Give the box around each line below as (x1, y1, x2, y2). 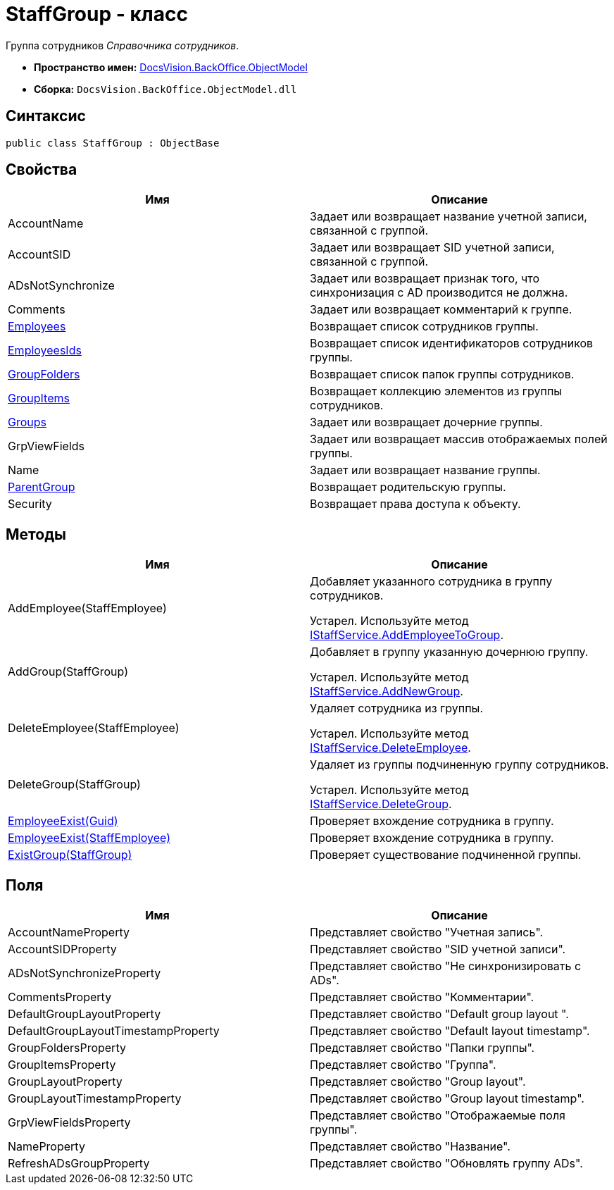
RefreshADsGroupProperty (8, 1156, 150, 1171)
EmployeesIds (8, 343, 82, 358)
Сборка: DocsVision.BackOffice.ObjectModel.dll (34, 82, 297, 95)
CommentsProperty (8, 990, 112, 1005)
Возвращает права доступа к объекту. (310, 497, 521, 512)
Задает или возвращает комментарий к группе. (310, 302, 572, 317)
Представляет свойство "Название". (310, 1139, 510, 1154)
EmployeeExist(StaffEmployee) (8, 831, 171, 845)
